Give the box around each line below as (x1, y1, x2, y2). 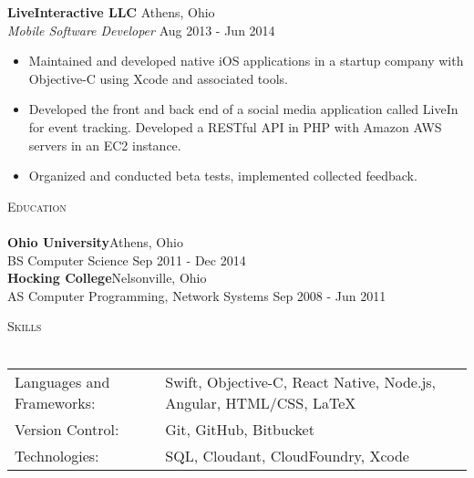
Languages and (15, 370, 110, 392)
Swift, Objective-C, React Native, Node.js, (165, 370, 437, 392)
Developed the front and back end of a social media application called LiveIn (28, 99, 459, 119)
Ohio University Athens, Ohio (7, 232, 183, 251)
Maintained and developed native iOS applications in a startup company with (28, 51, 464, 70)
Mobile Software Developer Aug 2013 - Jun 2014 (7, 20, 275, 39)
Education (7, 196, 67, 215)
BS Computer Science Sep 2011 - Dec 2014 (7, 250, 246, 269)
